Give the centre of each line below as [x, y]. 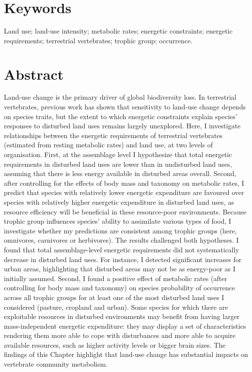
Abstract [34, 74]
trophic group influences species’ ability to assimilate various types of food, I [118, 221]
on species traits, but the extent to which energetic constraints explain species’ [121, 116]
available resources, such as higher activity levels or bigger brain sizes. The [115, 345]
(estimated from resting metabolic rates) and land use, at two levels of [108, 145]
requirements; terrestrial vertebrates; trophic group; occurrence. [98, 40]
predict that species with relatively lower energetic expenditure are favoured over [124, 192]
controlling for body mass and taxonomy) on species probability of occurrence [119, 288]
